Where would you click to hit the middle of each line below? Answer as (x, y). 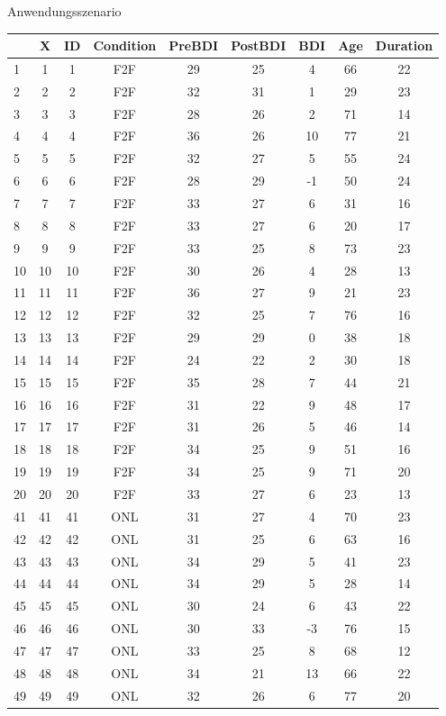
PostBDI (259, 45)
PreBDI (194, 45)
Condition (125, 45)
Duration (404, 45)
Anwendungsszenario (64, 11)
